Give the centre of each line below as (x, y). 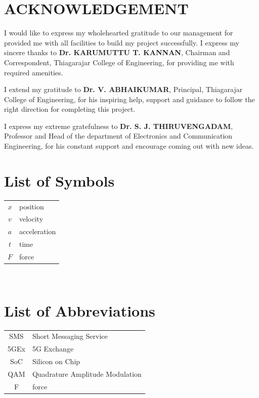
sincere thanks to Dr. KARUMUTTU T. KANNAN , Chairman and (117, 52)
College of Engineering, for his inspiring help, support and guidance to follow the (129, 99)
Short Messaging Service (70, 336)
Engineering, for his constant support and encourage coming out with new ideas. (129, 146)
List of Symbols (59, 180)
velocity (31, 219)
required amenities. (34, 72)
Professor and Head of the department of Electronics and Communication (118, 136)
